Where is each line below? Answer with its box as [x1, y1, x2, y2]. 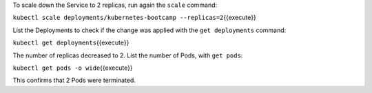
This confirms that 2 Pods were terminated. [12, 76, 136, 85]
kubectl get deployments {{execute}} [12, 38, 130, 47]
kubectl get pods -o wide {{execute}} [12, 64, 134, 72]
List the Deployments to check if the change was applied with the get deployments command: [12, 26, 287, 34]
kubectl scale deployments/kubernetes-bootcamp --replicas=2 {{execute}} [12, 14, 256, 22]
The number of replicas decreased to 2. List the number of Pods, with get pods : [12, 51, 243, 59]
